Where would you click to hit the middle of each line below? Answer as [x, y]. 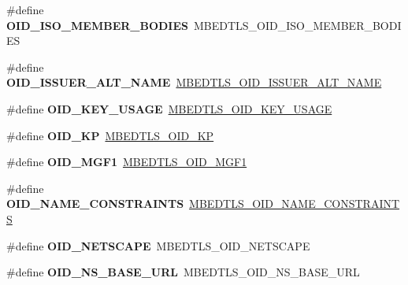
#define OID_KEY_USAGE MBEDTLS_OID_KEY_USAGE [169, 108]
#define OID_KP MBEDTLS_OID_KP [110, 135]
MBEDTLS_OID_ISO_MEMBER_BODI [297, 25]
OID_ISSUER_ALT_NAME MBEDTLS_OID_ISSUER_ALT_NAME [194, 82]
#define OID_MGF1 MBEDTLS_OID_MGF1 [127, 162]
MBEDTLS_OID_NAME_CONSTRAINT [295, 204]
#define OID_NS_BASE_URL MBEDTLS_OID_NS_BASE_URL [183, 272]
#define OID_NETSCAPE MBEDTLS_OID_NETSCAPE [158, 245]
